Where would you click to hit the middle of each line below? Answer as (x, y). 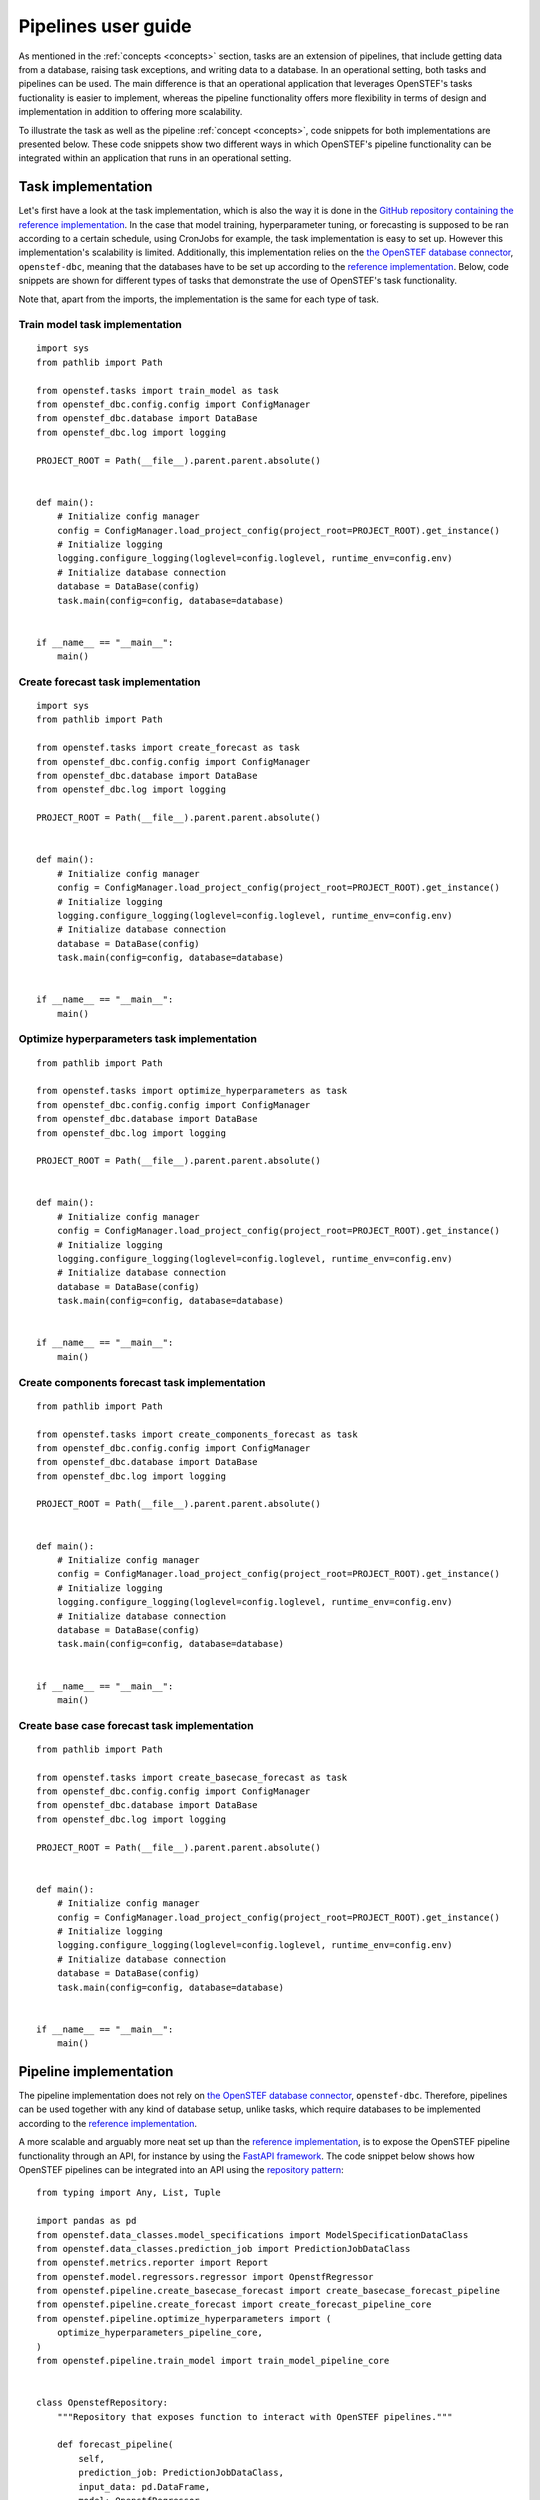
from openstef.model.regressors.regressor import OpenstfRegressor (205, 2276)
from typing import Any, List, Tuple (129, 2193)
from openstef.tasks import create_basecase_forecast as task (192, 1777)
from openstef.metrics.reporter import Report (152, 2263)
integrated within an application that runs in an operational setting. (155, 158)
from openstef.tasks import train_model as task (157, 390)
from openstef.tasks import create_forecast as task (168, 748)
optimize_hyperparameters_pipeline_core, (160, 2333)
